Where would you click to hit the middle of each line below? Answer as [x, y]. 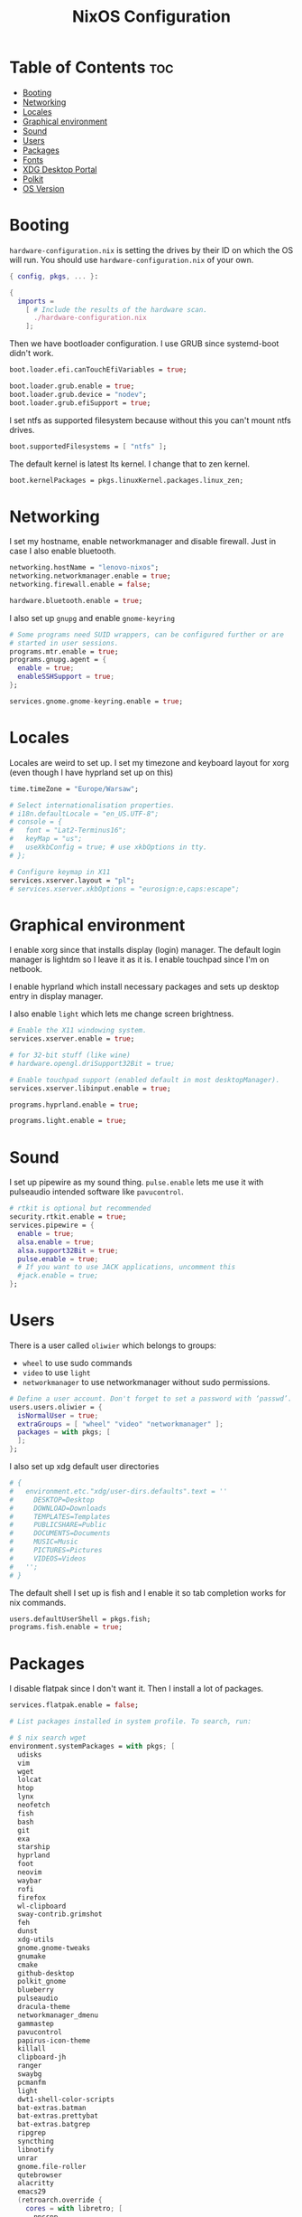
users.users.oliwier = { [56, 1407]
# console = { [36, 822]
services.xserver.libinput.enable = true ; [90, 1088]
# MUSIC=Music [44, 1542]
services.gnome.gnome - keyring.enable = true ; [96, 701]
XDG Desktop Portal [59, 169]
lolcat [30, 1780]
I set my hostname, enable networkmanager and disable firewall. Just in [143, 542]
